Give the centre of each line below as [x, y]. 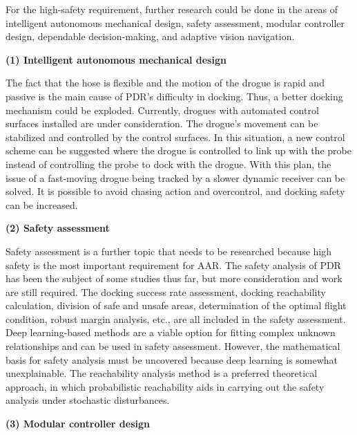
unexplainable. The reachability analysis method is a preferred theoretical [162, 373]
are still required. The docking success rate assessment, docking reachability [166, 291]
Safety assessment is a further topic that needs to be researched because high [169, 251]
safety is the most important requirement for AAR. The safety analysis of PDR [173, 265]
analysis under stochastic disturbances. [88, 400]
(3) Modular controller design [78, 424]
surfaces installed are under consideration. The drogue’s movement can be [162, 123]
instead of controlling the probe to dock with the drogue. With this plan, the [168, 164]
